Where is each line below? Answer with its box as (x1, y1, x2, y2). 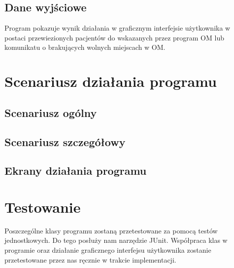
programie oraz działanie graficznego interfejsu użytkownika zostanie (4, 245, 211, 255)
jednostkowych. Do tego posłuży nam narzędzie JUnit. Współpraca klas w (4, 235, 228, 245)
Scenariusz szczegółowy (4, 134, 126, 149)
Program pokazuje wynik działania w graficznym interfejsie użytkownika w (4, 23, 231, 33)
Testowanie (4, 196, 81, 217)
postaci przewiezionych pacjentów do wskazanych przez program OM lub (4, 32, 224, 42)
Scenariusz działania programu (4, 71, 217, 91)
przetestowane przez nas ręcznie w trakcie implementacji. (4, 254, 176, 265)
